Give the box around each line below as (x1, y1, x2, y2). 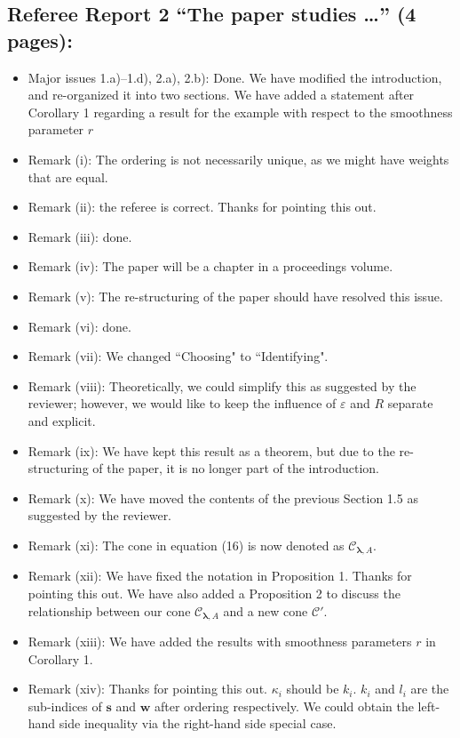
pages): (7, 26, 73, 53)
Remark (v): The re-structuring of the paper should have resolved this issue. (28, 286, 443, 305)
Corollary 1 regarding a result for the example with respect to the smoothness (28, 102, 453, 121)
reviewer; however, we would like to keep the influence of (28, 394, 337, 413)
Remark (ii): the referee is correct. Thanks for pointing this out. (28, 197, 377, 216)
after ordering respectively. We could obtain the (155, 696, 414, 715)
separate (387, 394, 433, 413)
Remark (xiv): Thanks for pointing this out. (28, 679, 267, 698)
